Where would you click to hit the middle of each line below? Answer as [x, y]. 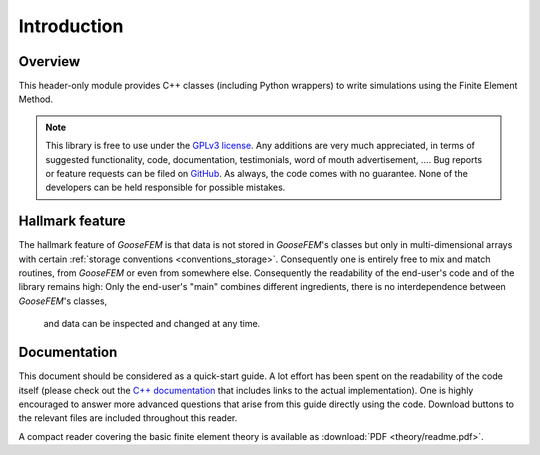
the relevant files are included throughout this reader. [128, 418]
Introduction [71, 26]
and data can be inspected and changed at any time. [152, 324]
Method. [36, 99]
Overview [49, 61]
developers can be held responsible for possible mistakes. [165, 187]
